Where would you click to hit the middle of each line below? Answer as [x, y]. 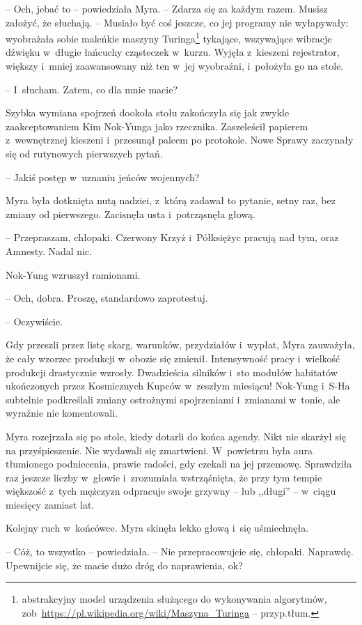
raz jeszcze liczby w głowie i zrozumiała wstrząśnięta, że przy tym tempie [164, 477]
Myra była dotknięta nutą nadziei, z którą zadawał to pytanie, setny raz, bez [171, 200]
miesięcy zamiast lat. [50, 504]
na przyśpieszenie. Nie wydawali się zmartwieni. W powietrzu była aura [159, 450]
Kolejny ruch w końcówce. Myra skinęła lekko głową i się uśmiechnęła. [157, 528]
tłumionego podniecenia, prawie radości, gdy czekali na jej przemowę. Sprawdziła [179, 464]
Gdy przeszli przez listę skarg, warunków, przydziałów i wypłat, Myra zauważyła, [180, 345]
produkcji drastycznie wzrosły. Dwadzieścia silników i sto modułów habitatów [172, 372]
